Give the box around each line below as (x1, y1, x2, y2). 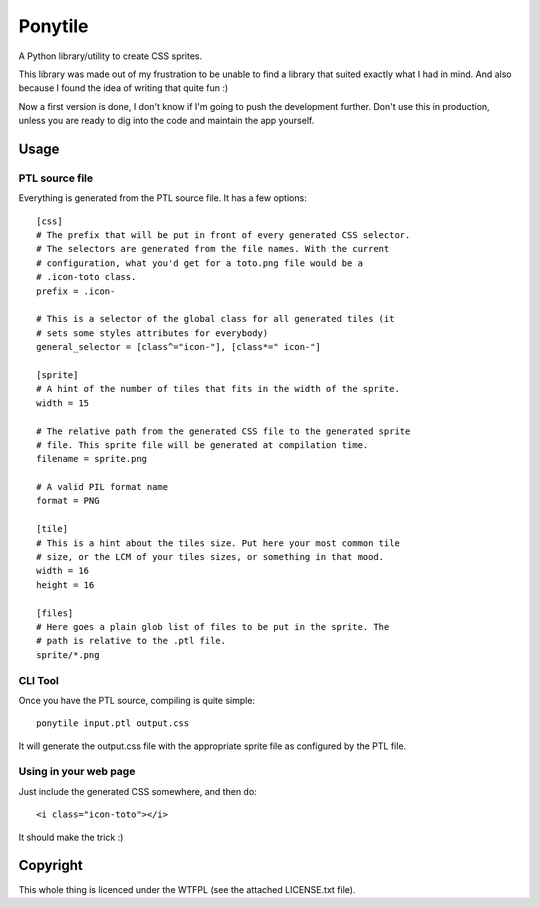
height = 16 (36, 579, 95, 590)
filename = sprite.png (36, 453, 148, 465)
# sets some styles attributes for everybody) (36, 327, 269, 339)
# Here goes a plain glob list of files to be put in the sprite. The (36, 621, 390, 632)
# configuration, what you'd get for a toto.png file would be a (36, 257, 364, 269)
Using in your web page (18, 765, 136, 779)
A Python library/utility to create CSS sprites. (18, 50, 203, 62)
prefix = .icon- (36, 285, 116, 297)
